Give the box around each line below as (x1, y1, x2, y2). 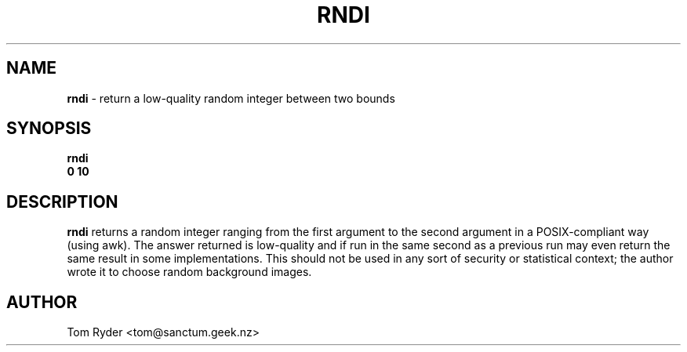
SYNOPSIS (6, 118, 92, 139)
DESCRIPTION (6, 191, 118, 212)
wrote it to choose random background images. (67, 265, 312, 279)
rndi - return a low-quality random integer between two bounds (67, 91, 395, 105)
